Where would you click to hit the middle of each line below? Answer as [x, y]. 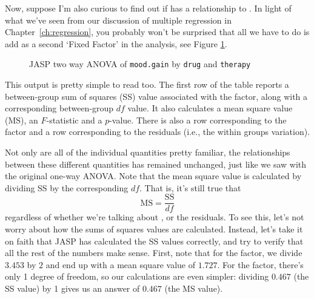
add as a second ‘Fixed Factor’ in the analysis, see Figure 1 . [116, 43]
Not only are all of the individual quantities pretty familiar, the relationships [148, 152]
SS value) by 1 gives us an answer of [72, 288]
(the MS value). [194, 288]
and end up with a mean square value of [120, 264]
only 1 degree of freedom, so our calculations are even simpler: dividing [137, 276]
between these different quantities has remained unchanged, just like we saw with [156, 164]
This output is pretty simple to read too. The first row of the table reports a [147, 84]
